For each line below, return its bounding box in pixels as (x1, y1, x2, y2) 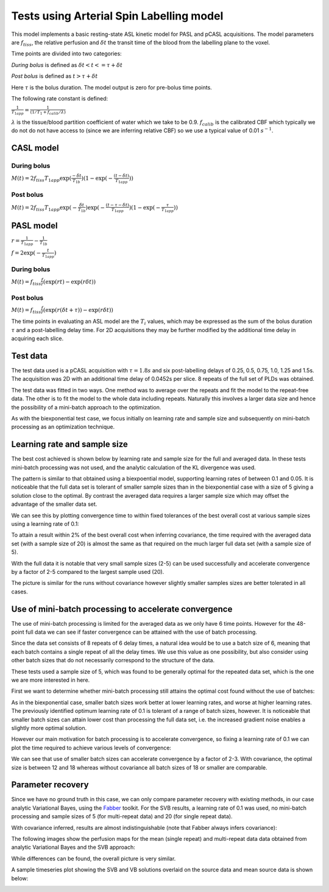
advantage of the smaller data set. (11, 500, 97, 508)
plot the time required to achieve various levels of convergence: (11, 744, 172, 751)
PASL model (11, 220, 58, 231)
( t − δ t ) (113, 173, 129, 179)
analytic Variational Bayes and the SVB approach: (11, 844, 135, 851)
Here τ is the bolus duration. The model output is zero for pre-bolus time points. (11, 83, 213, 91)
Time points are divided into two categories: (11, 50, 122, 57)
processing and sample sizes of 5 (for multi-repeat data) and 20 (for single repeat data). (11, 813, 233, 820)
